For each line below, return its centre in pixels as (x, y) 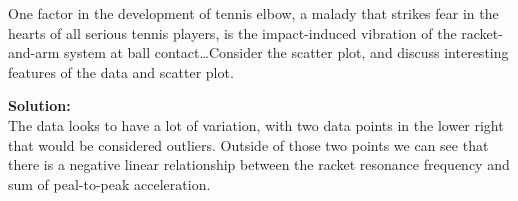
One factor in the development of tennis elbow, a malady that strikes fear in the (253, 13)
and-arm (34, 52)
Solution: (39, 105)
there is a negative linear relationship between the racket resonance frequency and (259, 164)
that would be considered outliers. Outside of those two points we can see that (248, 144)
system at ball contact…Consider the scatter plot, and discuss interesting (286, 52)
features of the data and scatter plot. (121, 71)
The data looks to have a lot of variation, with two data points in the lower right (256, 124)
